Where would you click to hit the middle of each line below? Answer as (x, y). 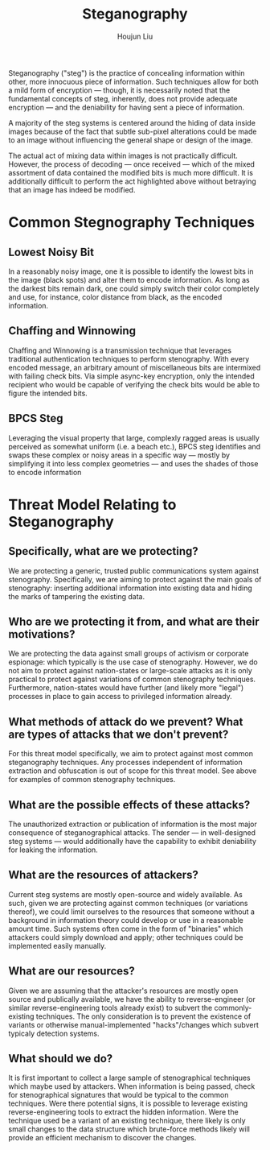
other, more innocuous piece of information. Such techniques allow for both (133, 81)
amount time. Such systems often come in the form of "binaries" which (126, 929)
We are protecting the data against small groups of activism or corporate (129, 654)
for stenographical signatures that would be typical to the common (119, 1095)
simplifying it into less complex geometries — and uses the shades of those (133, 463)
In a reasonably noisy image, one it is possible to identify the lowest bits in (131, 271)
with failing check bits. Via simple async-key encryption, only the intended (131, 376)
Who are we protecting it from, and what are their (134, 621)
